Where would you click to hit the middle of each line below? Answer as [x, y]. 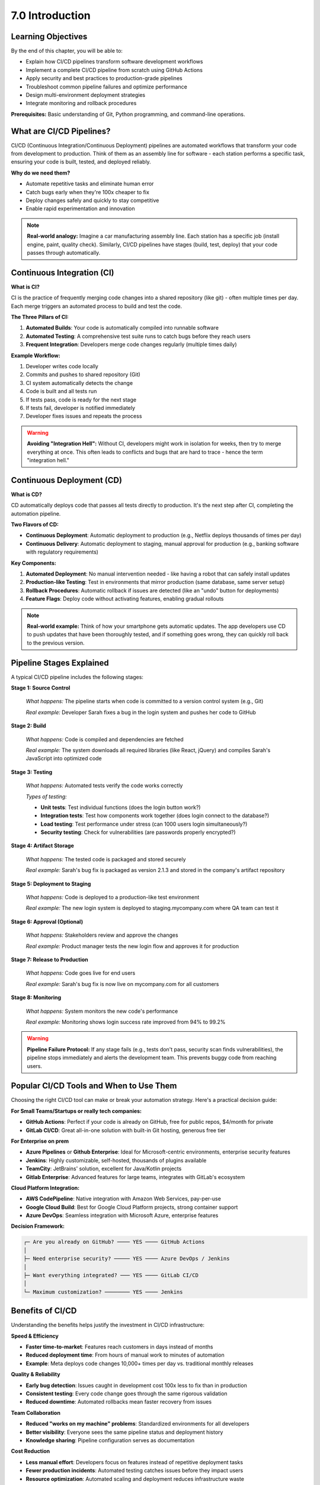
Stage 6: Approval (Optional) [47, 921]
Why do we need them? [41, 173]
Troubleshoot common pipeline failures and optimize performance [107, 87]
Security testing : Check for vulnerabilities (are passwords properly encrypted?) [138, 832]
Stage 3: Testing [32, 772]
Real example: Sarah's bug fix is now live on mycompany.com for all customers [122, 984]
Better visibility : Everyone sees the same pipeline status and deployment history [124, 1432]
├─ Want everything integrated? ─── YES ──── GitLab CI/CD [111, 1275]
